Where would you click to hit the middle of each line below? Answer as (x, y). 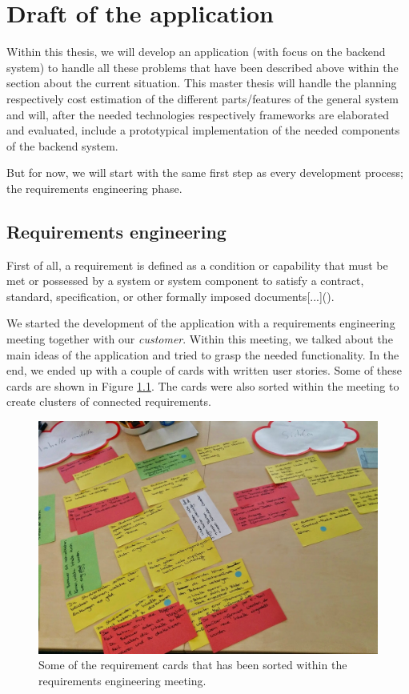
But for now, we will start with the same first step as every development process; (205, 172)
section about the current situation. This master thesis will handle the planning (202, 83)
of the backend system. (62, 145)
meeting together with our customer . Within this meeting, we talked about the (200, 339)
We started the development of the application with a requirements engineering (201, 323)
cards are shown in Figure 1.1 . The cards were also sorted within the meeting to (203, 385)
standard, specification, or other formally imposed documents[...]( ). (170, 296)
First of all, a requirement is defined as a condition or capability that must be (197, 265)
